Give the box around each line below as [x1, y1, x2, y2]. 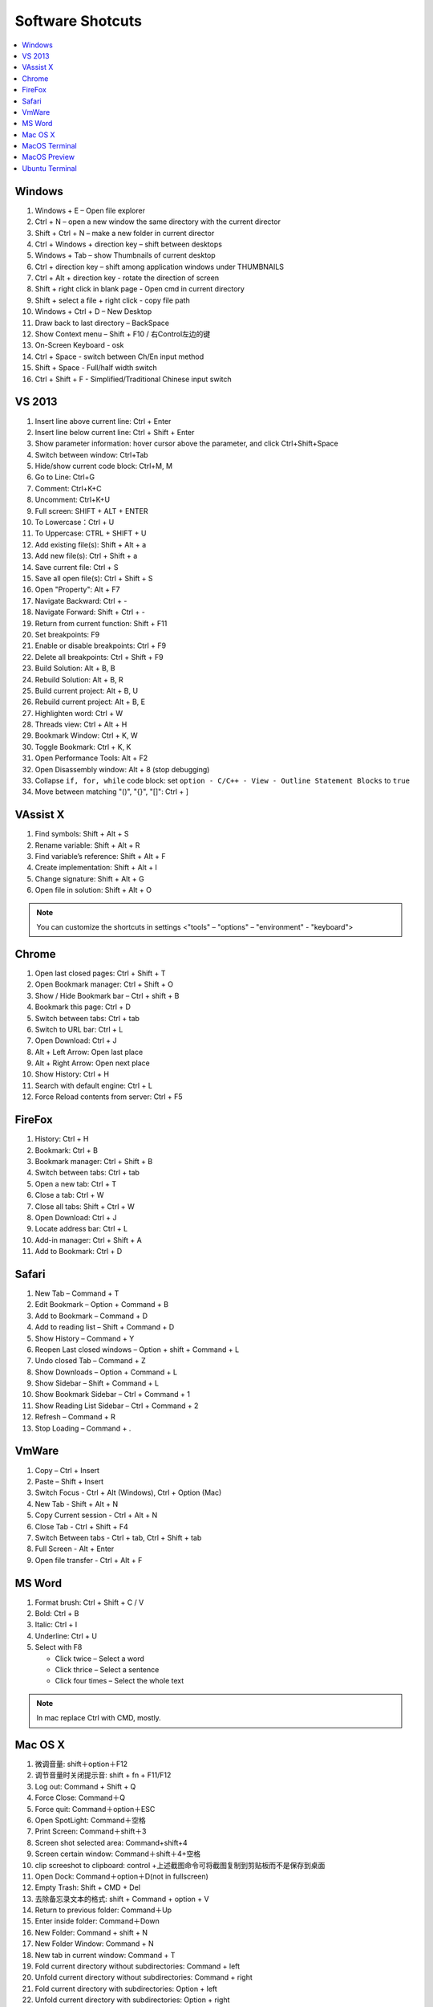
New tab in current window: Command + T [34, 1950, 176, 1960]
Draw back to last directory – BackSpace [34, 318, 170, 328]
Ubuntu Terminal [22, 163, 78, 173]
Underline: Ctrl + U [34, 1630, 98, 1641]
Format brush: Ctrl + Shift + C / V [34, 1598, 144, 1607]
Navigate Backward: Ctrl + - [34, 596, 127, 605]
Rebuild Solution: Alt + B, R [34, 674, 123, 684]
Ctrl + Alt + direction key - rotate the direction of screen [34, 273, 220, 283]
